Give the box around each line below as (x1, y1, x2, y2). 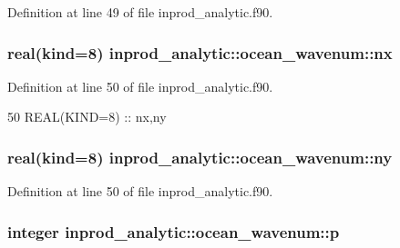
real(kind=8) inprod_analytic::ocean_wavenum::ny (7, 145, 393, 168)
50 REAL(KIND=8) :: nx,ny (7, 107, 167, 126)
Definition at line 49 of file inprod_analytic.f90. (7, 3, 273, 21)
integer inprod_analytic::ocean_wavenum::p (7, 220, 340, 243)
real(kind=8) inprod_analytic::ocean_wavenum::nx (7, 41, 393, 64)
